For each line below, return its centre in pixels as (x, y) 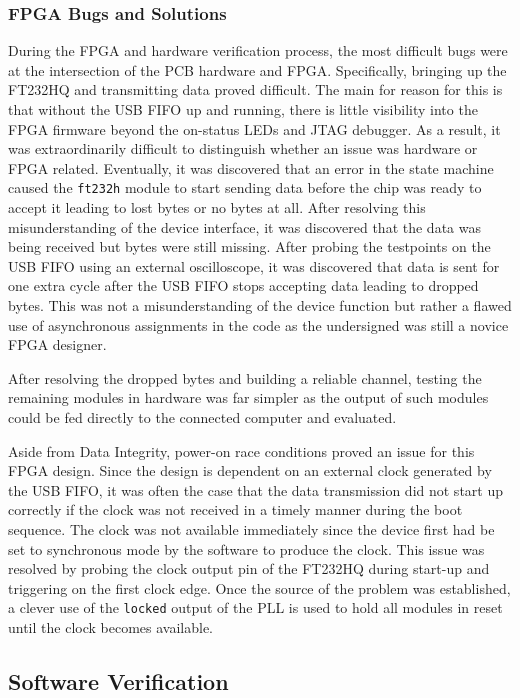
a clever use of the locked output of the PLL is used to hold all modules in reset (255, 607)
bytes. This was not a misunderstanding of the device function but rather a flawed (260, 305)
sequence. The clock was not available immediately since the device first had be (251, 528)
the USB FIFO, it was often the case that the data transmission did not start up (255, 489)
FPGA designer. (57, 344)
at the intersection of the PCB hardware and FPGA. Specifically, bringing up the (257, 69)
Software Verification (118, 680)
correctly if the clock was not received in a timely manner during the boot (235, 509)
